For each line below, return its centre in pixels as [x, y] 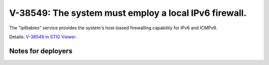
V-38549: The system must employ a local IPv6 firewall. [128, 13]
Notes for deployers [41, 51]
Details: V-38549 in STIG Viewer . [43, 37]
